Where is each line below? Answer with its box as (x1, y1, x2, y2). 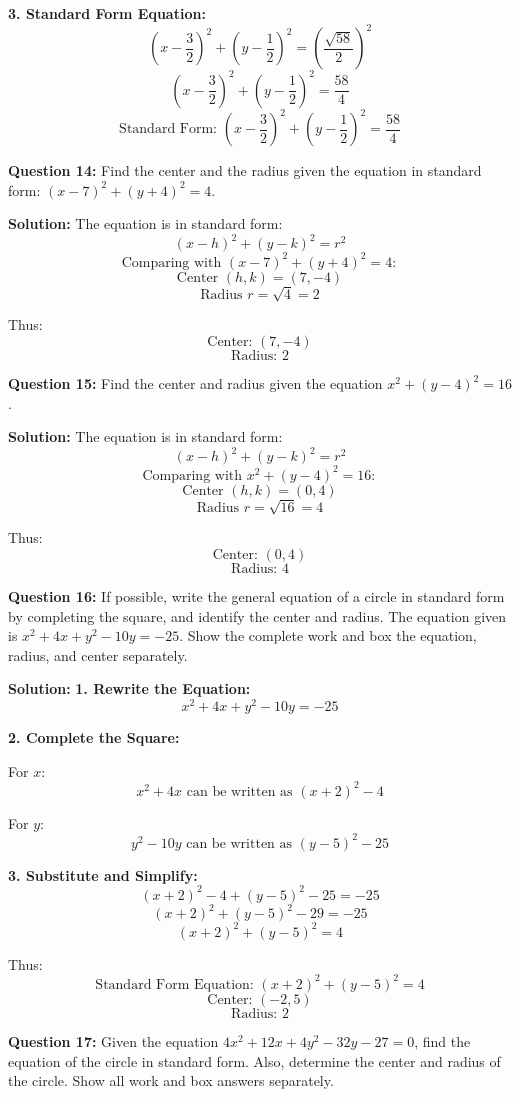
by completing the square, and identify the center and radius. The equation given (8, 605, 507, 626)
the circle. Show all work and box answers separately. (8, 1070, 334, 1091)
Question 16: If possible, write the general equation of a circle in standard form (8, 585, 505, 606)
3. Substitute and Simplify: (8, 864, 198, 885)
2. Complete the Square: (8, 726, 180, 747)
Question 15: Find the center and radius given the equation (8, 373, 383, 394)
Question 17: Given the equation (8, 1030, 219, 1051)
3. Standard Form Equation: (8, 3, 206, 23)
